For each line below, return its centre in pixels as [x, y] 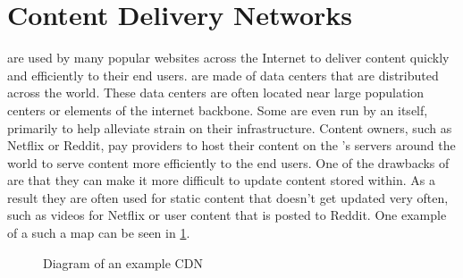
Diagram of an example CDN [123, 262]
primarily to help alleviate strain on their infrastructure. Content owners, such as [230, 127]
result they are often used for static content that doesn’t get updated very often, [228, 197]
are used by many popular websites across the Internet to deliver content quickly [228, 58]
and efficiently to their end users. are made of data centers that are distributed [223, 75]
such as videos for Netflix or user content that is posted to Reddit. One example [227, 215]
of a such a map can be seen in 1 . [99, 233]
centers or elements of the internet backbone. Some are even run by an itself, [218, 110]
